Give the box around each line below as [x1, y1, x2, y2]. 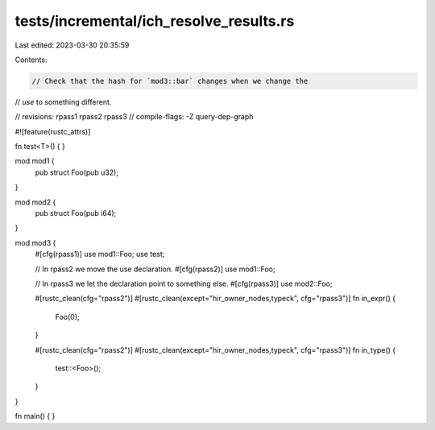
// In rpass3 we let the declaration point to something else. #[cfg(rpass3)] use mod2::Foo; [35, 279, 333, 288]
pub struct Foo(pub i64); [35, 209, 117, 218]
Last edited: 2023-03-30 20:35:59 [14, 40, 130, 50]
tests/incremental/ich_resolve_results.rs [14, 12, 295, 30]
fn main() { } [14, 411, 56, 421]
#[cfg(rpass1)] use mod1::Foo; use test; [35, 250, 165, 259]
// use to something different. [14, 97, 112, 106]
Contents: [14, 55, 48, 64]
